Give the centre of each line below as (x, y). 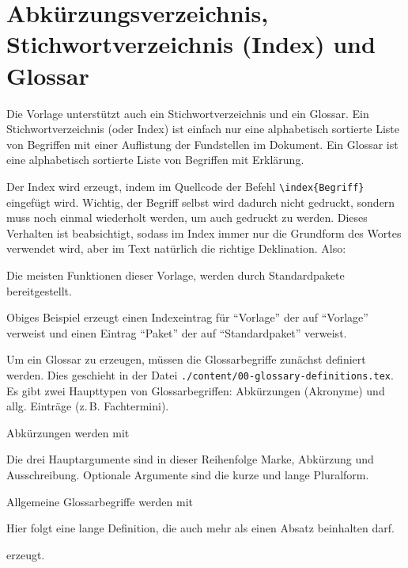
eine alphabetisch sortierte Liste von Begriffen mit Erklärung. (155, 160)
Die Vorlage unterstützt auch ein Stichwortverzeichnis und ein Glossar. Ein (188, 113)
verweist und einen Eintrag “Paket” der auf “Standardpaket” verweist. (177, 332)
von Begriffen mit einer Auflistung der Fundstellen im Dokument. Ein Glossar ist (202, 144)
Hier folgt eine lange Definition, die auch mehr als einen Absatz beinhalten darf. (200, 528)
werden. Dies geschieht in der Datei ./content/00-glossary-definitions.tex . (200, 374)
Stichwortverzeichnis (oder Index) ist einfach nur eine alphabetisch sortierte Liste (203, 129)
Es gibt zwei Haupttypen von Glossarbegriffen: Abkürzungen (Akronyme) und (196, 390)
